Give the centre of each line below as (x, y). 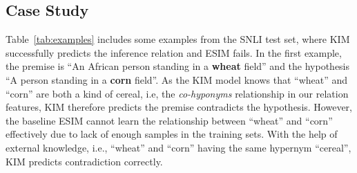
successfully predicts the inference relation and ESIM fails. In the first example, (174, 52)
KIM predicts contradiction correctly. (84, 161)
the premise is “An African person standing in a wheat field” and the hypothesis (178, 66)
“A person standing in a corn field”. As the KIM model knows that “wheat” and (177, 79)
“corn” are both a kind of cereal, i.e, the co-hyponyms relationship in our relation (177, 93)
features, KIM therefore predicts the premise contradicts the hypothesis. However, (179, 107)
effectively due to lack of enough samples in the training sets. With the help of (172, 134)
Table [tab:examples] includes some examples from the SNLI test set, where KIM (178, 39)
